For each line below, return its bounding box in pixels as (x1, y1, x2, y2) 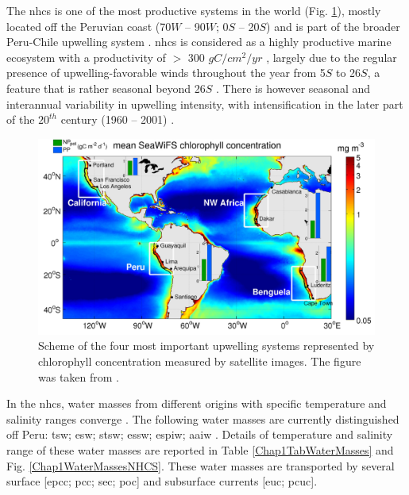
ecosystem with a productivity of (6, 48, 166, 65)
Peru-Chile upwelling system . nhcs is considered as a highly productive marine (6, 33, 392, 50)
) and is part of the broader (266, 17, 400, 34)
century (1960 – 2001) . (60, 111, 175, 128)
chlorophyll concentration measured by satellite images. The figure (38, 352, 361, 369)
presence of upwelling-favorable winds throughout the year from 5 (6, 64, 326, 81)
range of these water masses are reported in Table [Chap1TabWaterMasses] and (6, 441, 394, 458)
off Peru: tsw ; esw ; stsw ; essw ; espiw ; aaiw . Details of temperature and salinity (6, 426, 393, 443)
